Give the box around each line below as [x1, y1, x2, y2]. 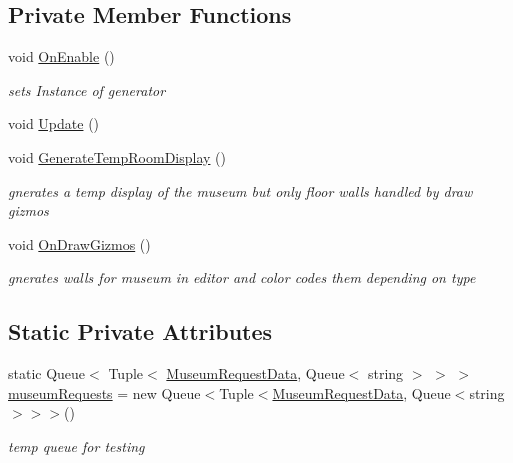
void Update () [8, 113, 100, 134]
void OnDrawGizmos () [8, 233, 151, 254]
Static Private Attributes [8, 316, 273, 347]
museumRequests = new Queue [8, 382, 201, 403]
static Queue [8, 363, 86, 384]
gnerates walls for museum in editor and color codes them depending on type [8, 267, 476, 288]
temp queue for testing [8, 435, 145, 456]
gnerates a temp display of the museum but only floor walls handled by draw [8, 180, 473, 201]
